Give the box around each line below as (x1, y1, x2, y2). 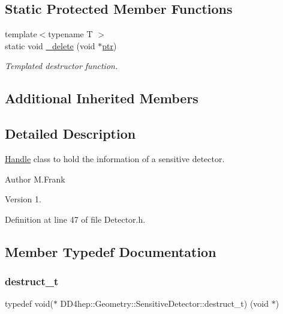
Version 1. (5, 193, 41, 205)
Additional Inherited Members (5, 89, 198, 107)
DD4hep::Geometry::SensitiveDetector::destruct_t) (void (60, 297, 269, 310)
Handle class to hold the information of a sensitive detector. (5, 152, 225, 165)
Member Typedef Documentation (5, 242, 216, 261)
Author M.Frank (5, 172, 65, 185)
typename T (48, 28, 93, 40)
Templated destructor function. (5, 59, 118, 72)
